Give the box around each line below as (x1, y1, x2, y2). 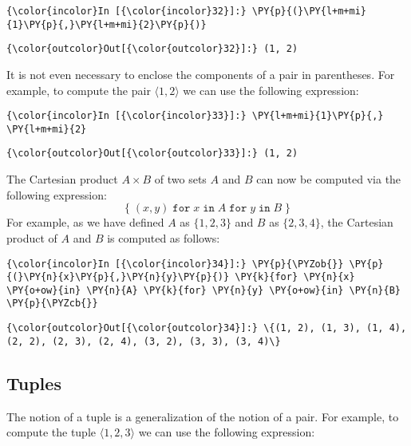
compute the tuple (6, 424, 96, 440)
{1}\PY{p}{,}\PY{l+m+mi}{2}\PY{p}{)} (6, 18, 207, 30)
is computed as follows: (107, 229, 220, 246)
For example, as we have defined (6, 214, 164, 231)
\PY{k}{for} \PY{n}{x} (235, 271, 355, 283)
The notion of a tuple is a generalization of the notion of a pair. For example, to (6, 408, 399, 424)
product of (6, 229, 57, 246)
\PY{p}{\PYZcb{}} (6, 298, 98, 310)
